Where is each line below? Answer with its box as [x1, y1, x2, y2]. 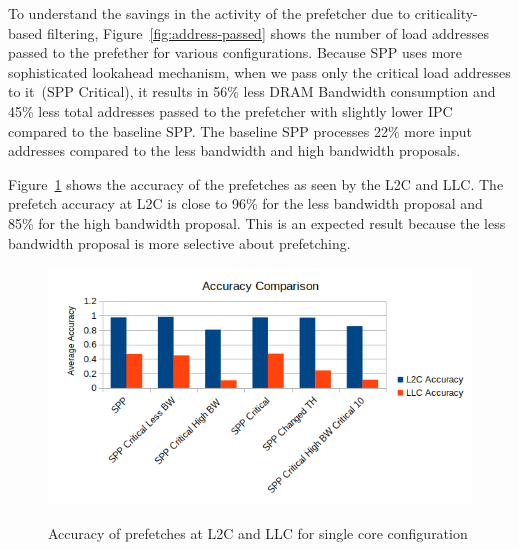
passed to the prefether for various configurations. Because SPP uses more [8, 42, 463, 63]
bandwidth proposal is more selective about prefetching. [8, 232, 351, 253]
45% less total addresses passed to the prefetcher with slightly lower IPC [8, 100, 453, 121]
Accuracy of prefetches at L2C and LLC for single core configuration [48, 522, 468, 543]
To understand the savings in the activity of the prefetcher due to [8, 3, 411, 23]
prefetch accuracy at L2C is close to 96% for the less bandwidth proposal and [8, 193, 483, 214]
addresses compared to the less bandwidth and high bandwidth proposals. [8, 140, 461, 161]
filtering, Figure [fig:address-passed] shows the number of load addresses [46, 22, 490, 43]
